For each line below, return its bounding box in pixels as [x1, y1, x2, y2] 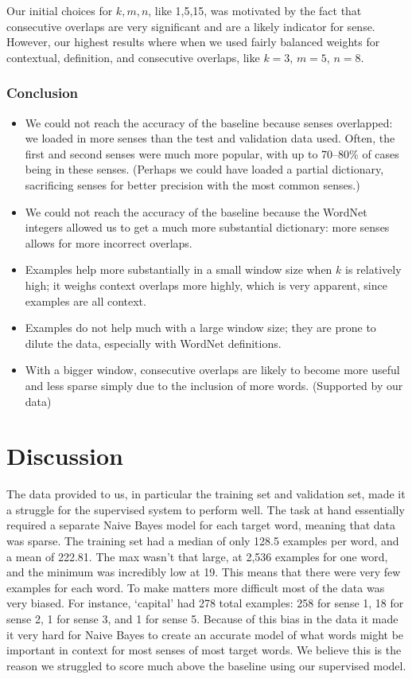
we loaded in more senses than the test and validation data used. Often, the [25, 130, 395, 146]
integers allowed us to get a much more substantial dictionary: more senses [25, 219, 390, 236]
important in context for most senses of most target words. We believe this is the [6, 642, 402, 658]
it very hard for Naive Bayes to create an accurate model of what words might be [6, 626, 404, 642]
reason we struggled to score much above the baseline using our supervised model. [6, 657, 406, 673]
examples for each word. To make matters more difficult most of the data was [6, 579, 385, 595]
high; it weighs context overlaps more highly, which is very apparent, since [25, 276, 387, 293]
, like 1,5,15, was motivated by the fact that [148, 2, 362, 18]
